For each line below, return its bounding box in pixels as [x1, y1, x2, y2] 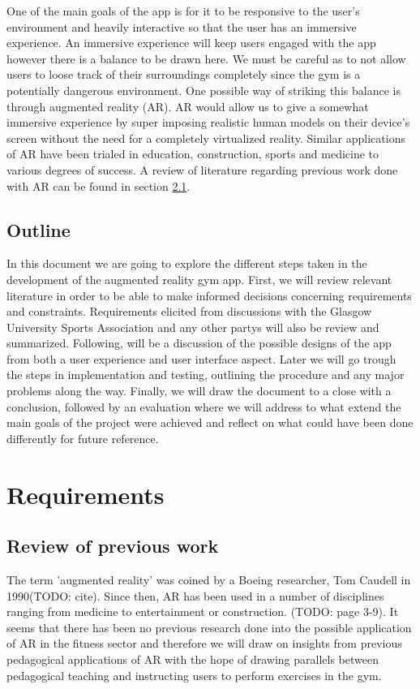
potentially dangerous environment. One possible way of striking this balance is [6, 81, 401, 98]
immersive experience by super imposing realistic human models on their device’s [6, 114, 410, 131]
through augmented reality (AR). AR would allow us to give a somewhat [6, 97, 369, 114]
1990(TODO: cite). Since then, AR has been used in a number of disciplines [6, 587, 384, 604]
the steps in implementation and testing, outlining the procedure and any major [6, 366, 405, 383]
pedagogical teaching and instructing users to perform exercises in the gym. [6, 666, 382, 683]
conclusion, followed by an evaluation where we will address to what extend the [6, 398, 401, 415]
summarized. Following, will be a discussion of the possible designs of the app [6, 334, 392, 351]
